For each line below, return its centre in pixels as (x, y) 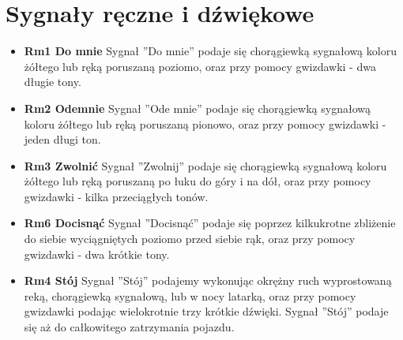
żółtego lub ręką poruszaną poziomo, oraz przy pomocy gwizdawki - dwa (200, 66)
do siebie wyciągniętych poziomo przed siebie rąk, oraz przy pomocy (190, 239)
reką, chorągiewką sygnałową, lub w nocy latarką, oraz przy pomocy (190, 295)
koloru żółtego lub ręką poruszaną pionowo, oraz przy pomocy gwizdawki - (205, 123)
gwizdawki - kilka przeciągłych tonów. (116, 196)
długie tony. (53, 82)
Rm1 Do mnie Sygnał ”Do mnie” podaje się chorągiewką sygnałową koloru (210, 51)
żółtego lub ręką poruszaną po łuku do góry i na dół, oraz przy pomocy (198, 181)
